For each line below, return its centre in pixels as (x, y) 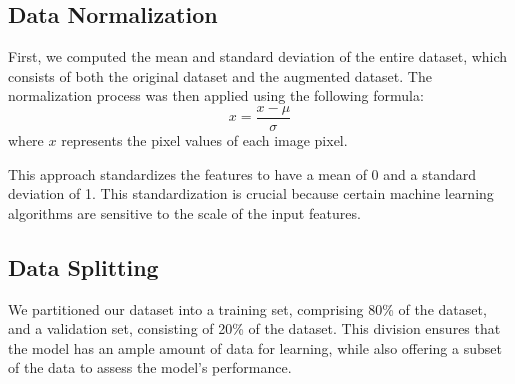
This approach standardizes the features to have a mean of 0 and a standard (242, 173)
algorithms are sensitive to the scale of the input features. (184, 212)
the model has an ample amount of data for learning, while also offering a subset (255, 347)
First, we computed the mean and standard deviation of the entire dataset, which (258, 56)
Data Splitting (83, 266)
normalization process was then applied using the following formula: (216, 95)
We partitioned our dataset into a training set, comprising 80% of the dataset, (247, 308)
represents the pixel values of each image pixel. (204, 140)
